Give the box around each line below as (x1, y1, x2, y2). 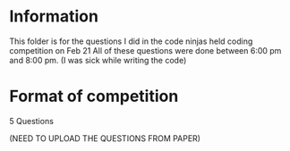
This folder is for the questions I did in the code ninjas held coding (9, 36, 253, 46)
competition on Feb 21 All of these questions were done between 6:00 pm (9, 45, 282, 55)
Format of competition (9, 87, 179, 106)
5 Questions (9, 115, 54, 126)
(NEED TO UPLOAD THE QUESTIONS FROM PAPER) (9, 132, 201, 144)
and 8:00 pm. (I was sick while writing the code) (9, 55, 187, 65)
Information (9, 6, 98, 27)
